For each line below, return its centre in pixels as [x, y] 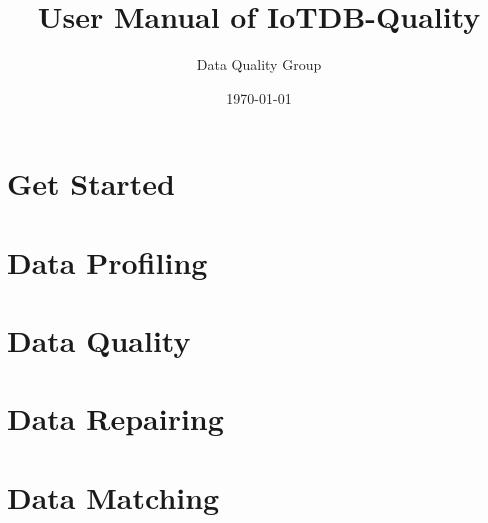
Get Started [91, 183]
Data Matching [113, 496]
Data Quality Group [259, 64]
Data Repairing [115, 418]
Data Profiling [107, 261]
